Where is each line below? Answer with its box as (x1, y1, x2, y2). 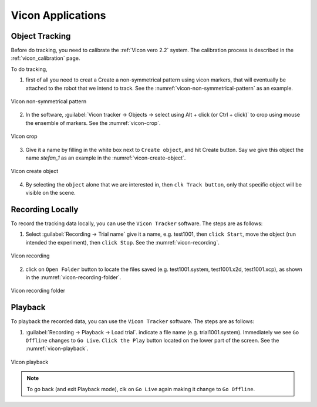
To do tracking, (11, 65, 48, 73)
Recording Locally (11, 204, 79, 214)
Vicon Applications (11, 9, 106, 22)
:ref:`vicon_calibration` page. (11, 55, 80, 62)
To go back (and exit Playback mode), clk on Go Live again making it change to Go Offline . (26, 385, 255, 392)
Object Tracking (11, 31, 71, 41)
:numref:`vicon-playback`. (25, 345, 89, 352)
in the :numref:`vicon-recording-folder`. (25, 274, 122, 281)
